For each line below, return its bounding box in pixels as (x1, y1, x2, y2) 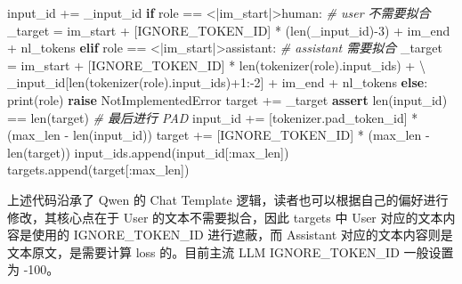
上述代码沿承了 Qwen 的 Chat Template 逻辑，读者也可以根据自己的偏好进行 (7, 190, 449, 208)
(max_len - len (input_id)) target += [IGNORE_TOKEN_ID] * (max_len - (7, 126, 430, 144)
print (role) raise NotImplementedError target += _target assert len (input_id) (7, 90, 448, 109)
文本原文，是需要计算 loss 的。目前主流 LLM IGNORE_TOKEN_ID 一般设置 (7, 242, 454, 261)
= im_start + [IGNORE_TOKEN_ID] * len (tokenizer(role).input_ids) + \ (7, 55, 426, 74)
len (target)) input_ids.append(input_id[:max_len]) (7, 142, 289, 161)
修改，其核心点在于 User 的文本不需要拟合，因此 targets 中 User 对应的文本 (7, 207, 443, 226)
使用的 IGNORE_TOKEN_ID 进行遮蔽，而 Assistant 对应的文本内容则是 (31, 225, 453, 244)
